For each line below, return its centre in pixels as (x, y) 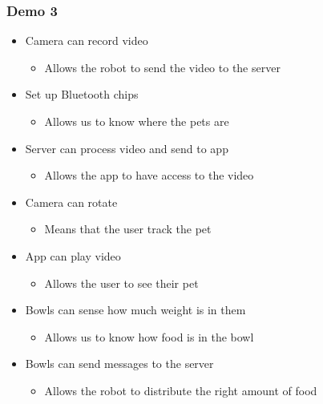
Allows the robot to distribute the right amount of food (181, 390)
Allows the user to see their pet (121, 283)
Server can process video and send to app (127, 148)
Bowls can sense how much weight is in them (135, 310)
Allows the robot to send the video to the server (162, 67)
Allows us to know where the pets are (137, 121)
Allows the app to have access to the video (149, 175)
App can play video (73, 255)
